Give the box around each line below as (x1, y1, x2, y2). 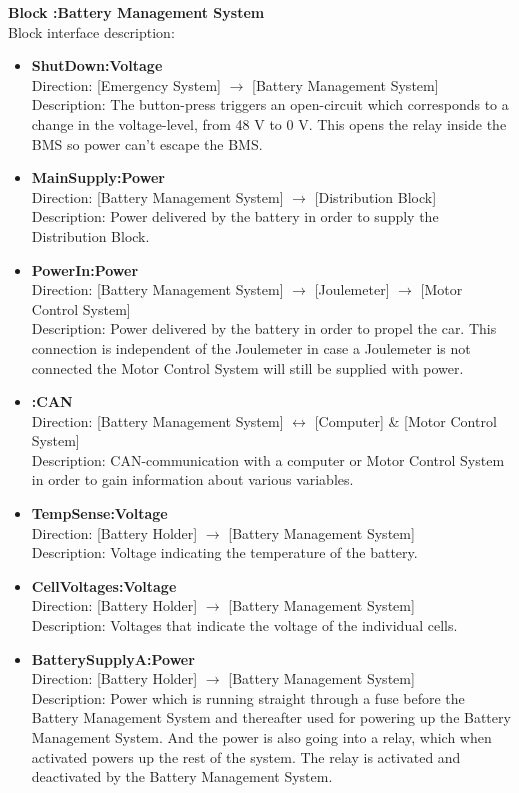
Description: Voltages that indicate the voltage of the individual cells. (31, 615, 458, 636)
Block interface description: (8, 21, 175, 42)
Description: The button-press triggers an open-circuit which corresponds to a (31, 94, 509, 115)
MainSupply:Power (31, 167, 165, 188)
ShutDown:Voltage (31, 55, 163, 76)
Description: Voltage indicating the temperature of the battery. (31, 542, 418, 563)
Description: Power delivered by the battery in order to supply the (31, 206, 439, 227)
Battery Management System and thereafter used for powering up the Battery (31, 707, 511, 728)
